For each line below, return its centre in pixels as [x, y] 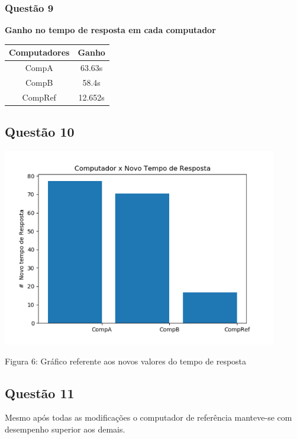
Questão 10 [40, 132]
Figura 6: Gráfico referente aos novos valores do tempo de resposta [126, 361]
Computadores [39, 52]
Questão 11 [40, 393]
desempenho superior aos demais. [65, 429]
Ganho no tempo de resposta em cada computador [110, 30]
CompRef [39, 97]
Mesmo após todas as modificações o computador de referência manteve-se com [148, 417]
